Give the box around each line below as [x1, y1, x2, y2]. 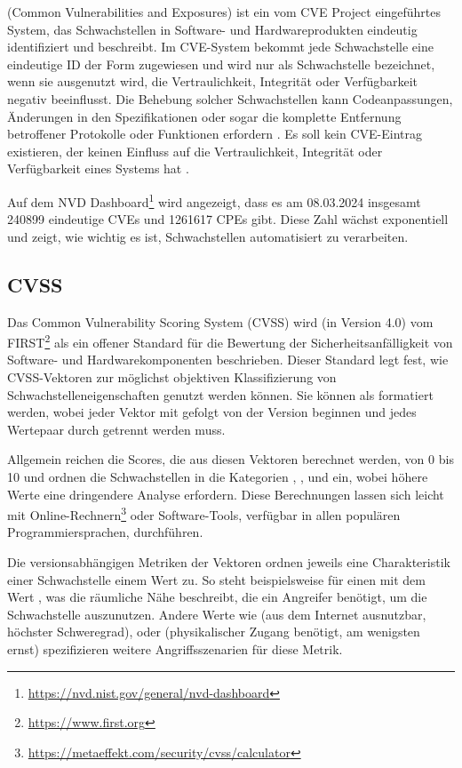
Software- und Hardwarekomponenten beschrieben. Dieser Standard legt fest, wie [7, 350, 449, 369]
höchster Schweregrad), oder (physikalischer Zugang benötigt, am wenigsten [7, 622, 420, 641]
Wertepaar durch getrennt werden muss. [7, 420, 226, 438]
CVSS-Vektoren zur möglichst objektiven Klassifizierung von [7, 368, 337, 387]
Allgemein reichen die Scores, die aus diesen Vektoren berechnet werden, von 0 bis [7, 450, 454, 468]
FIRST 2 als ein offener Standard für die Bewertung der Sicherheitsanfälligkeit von [7, 331, 453, 351]
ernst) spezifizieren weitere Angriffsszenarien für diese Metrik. [7, 639, 343, 658]
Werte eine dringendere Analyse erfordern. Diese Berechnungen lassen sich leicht [7, 484, 444, 503]
